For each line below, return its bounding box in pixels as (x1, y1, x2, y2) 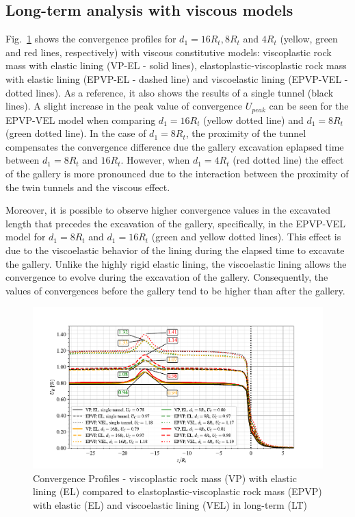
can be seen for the (269, 99, 349, 113)
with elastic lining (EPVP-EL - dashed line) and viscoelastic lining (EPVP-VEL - (5, 71, 348, 86)
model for (5, 229, 46, 244)
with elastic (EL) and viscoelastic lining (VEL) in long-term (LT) (33, 497, 308, 512)
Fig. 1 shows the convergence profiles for (5, 31, 176, 46)
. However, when (120, 153, 190, 167)
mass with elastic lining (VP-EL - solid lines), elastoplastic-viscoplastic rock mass (5, 58, 347, 73)
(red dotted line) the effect (233, 153, 344, 167)
